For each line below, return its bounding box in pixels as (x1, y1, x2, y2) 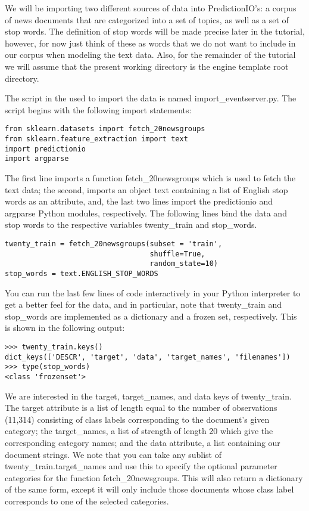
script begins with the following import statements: (5, 103, 192, 116)
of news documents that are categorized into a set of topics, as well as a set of (5, 13, 289, 26)
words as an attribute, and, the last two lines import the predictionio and (5, 195, 273, 208)
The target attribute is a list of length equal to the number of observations (5, 401, 277, 414)
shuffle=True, (149, 249, 205, 258)
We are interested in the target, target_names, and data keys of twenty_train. (5, 389, 292, 402)
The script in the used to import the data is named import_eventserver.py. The (5, 92, 296, 104)
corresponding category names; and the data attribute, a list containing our (5, 436, 280, 448)
